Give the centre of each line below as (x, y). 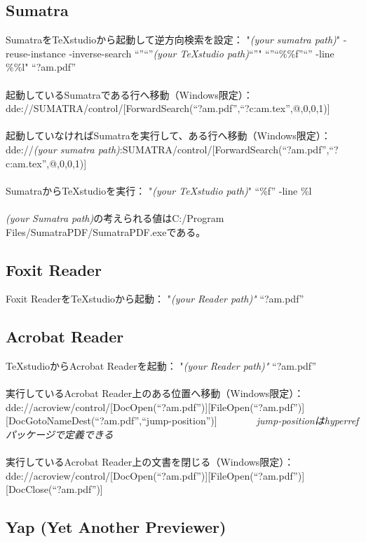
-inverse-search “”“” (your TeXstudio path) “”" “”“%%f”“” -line (202, 53)
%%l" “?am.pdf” (41, 67)
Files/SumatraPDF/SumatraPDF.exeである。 (106, 231)
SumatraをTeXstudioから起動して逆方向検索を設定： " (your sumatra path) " (173, 40)
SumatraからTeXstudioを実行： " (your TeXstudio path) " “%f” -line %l (159, 190)
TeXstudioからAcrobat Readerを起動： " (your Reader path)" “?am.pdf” (161, 366)
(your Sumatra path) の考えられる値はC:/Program (115, 217)
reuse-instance (36, 53)
